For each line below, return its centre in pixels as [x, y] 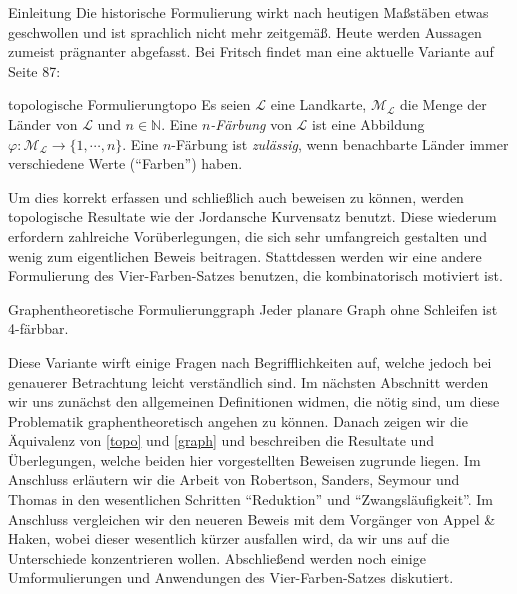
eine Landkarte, [318, 104]
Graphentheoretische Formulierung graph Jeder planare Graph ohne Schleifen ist [253, 308]
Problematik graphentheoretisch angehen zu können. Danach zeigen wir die [238, 420]
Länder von [43, 123]
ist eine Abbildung [368, 123]
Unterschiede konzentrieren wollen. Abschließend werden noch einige [217, 557]
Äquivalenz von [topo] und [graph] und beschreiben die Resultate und [221, 440]
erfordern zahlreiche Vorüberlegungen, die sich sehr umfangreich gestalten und [247, 235]
